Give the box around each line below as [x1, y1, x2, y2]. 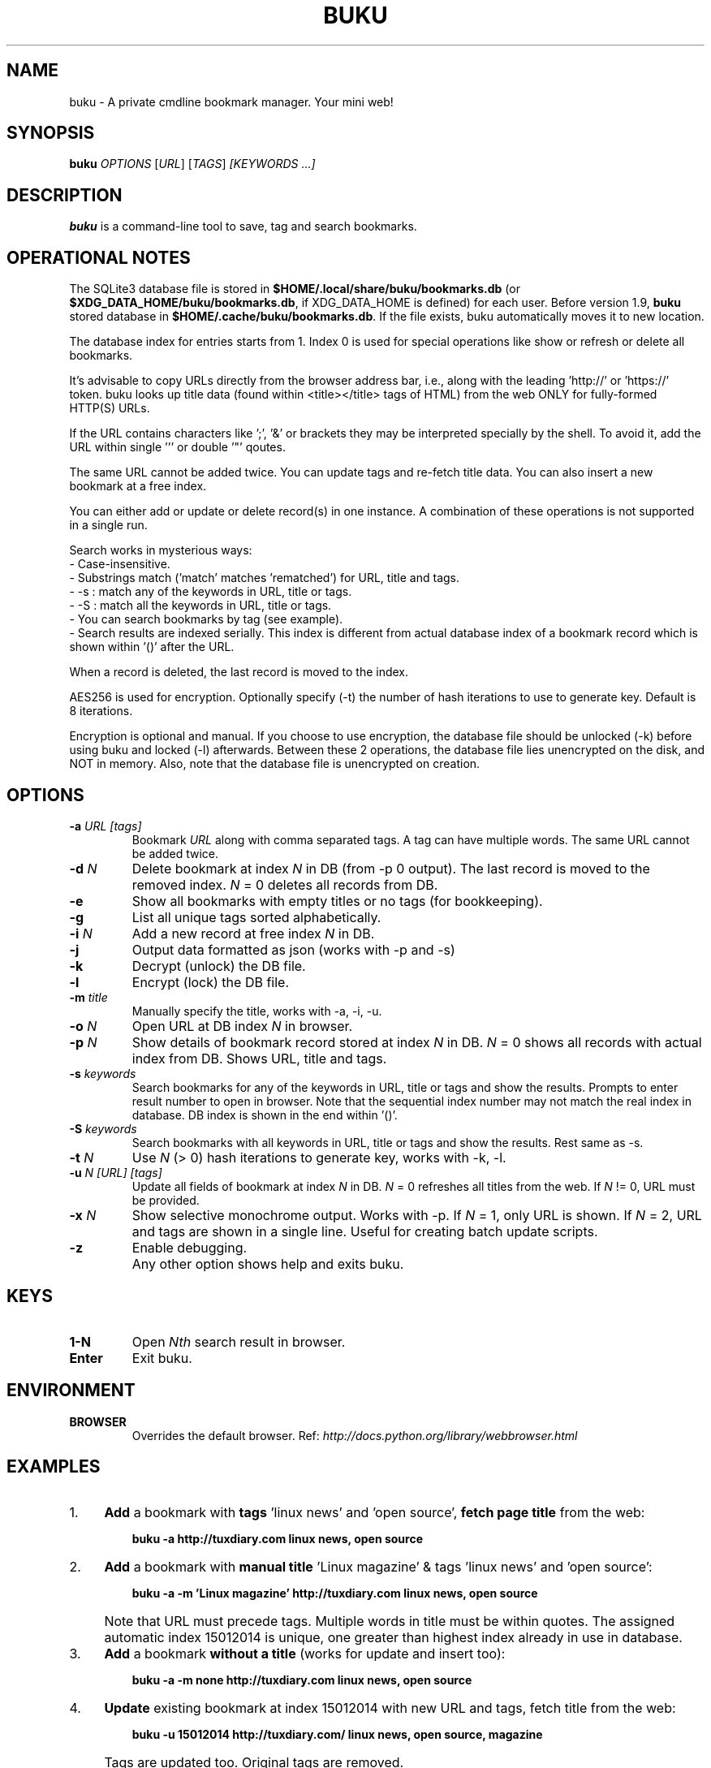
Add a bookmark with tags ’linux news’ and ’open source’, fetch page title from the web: [104, 1503, 645, 1520]
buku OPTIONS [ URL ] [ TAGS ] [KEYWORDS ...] [69, 157, 316, 171]
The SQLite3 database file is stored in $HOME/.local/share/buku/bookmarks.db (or [69, 282, 520, 296]
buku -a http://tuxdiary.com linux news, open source [131, 1531, 423, 1546]
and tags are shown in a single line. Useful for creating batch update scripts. [131, 1223, 598, 1240]
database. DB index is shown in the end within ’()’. [131, 1107, 398, 1122]
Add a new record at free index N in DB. [131, 925, 375, 942]
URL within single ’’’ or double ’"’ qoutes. [69, 440, 286, 455]
